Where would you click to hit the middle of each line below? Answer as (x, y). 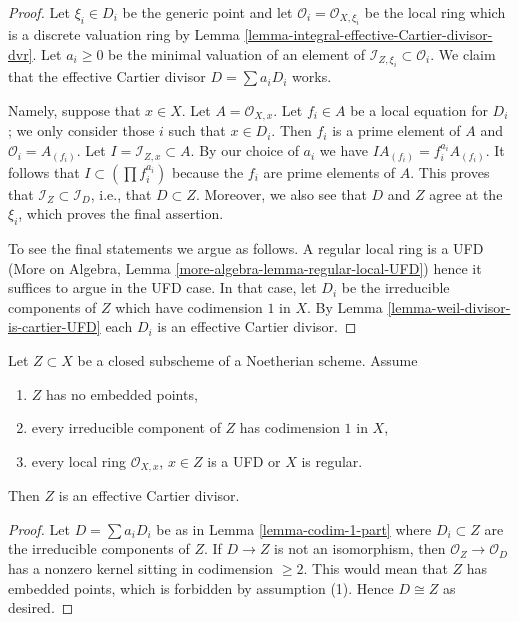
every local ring (78, 460)
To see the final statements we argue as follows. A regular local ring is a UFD (246, 247)
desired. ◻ (41, 607)
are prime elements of (329, 171)
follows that (44, 171)
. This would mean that (375, 567)
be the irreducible (395, 287)
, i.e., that (121, 193)
